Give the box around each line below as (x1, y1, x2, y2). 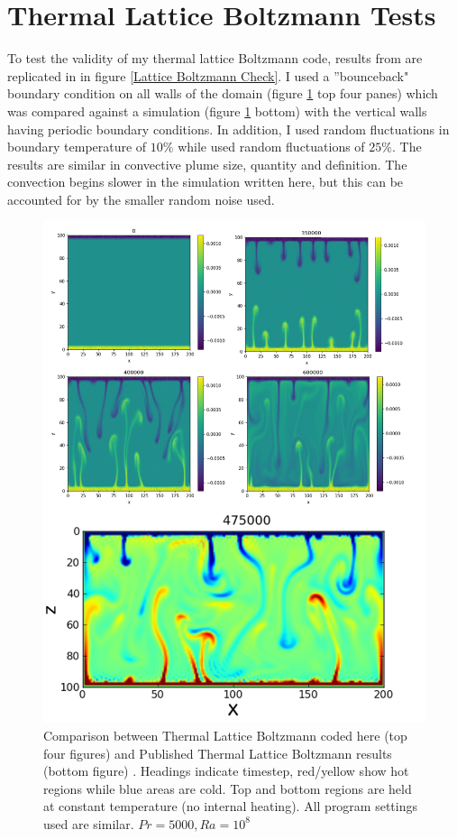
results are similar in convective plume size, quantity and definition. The (7, 154, 407, 173)
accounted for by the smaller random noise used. (7, 189, 275, 208)
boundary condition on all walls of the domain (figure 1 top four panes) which (7, 84, 438, 103)
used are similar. (43, 814, 134, 833)
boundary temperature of (7, 137, 147, 156)
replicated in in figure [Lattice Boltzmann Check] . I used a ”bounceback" (7, 66, 409, 85)
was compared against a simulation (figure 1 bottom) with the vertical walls (7, 101, 427, 120)
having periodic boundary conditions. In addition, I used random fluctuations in (7, 119, 450, 138)
